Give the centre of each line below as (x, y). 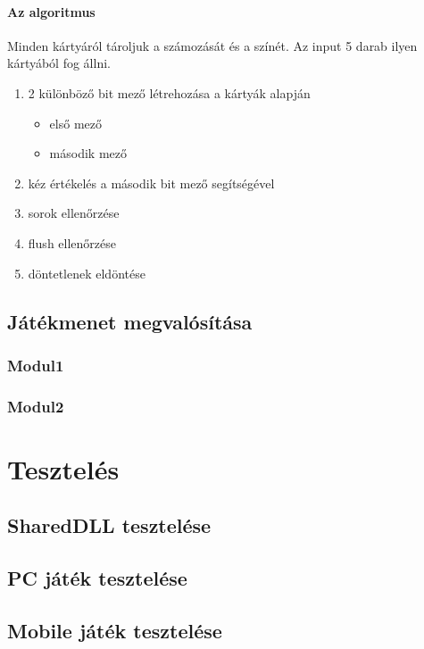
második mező (88, 153)
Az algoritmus (51, 11)
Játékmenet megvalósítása (130, 321)
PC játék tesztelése (97, 578)
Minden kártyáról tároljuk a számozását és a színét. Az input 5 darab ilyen (212, 45)
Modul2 (36, 406)
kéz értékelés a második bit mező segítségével (151, 183)
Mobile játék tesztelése (115, 630)
